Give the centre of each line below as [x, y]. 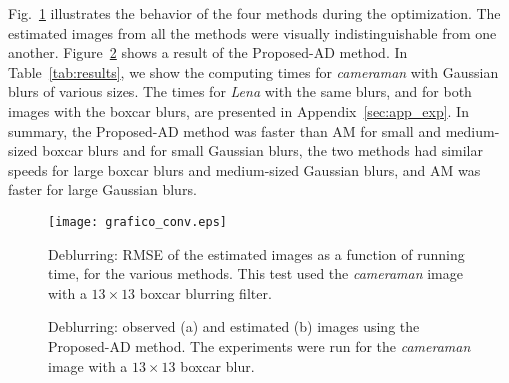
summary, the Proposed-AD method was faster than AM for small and [224, 130]
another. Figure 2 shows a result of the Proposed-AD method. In [208, 52]
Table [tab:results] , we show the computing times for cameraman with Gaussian [253, 71]
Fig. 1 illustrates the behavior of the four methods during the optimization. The [254, 13]
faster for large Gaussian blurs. [102, 189]
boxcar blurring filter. [205, 292]
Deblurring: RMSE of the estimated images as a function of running [256, 253]
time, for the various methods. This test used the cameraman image [255, 273]
